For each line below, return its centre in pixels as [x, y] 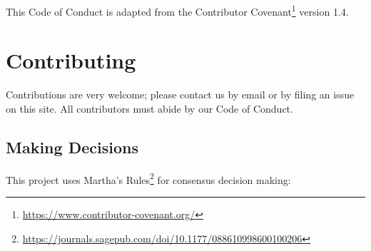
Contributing [71, 60]
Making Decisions [72, 147]
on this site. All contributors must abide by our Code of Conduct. [149, 108]
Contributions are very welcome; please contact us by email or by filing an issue [180, 94]
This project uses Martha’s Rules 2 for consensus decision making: [148, 178]
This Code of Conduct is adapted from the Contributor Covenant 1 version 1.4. [177, 10]
